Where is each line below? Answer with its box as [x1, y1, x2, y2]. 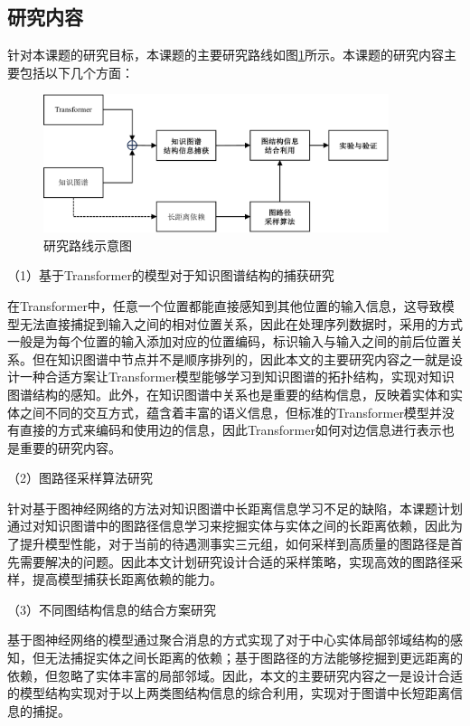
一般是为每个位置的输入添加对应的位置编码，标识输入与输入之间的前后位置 [7, 332, 450, 351]
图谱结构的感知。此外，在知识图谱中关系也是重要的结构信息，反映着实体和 [7, 384, 450, 403]
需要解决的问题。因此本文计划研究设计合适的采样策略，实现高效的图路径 [19, 552, 450, 570]
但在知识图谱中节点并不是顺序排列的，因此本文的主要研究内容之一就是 [32, 349, 450, 368]
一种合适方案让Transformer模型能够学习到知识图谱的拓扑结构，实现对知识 [19, 367, 455, 386]
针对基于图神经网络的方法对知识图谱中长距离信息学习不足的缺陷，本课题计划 [7, 498, 463, 517]
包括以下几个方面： [19, 62, 134, 81]
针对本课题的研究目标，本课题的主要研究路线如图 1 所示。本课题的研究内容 [7, 45, 444, 64]
